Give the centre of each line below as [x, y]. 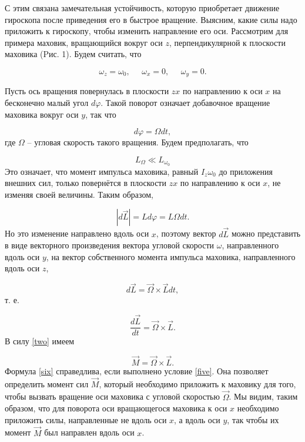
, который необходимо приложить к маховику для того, [197, 383]
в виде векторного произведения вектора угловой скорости [110, 245]
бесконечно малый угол [47, 103]
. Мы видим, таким [263, 396]
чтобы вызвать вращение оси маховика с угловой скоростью [112, 396]
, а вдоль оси [197, 419]
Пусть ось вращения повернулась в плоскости [87, 91]
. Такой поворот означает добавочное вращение [185, 103]
